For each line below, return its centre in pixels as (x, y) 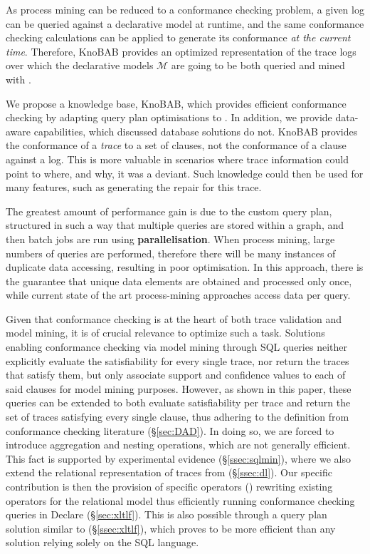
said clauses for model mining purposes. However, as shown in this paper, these (179, 388)
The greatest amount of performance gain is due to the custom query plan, (169, 211)
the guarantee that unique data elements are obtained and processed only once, (179, 281)
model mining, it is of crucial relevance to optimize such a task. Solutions (165, 333)
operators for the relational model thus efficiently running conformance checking (180, 500)
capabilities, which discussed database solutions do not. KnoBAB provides (196, 131)
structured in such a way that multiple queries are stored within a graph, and (175, 225)
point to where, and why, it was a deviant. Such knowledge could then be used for (185, 173)
